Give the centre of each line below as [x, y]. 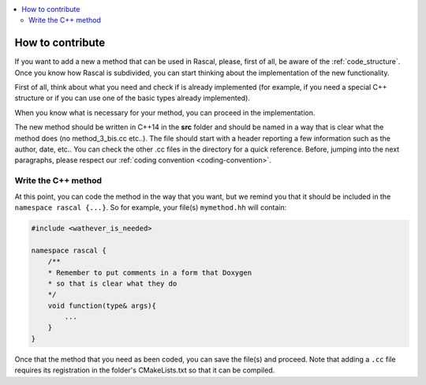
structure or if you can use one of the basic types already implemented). [132, 98]
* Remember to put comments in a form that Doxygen [150, 273]
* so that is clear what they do [112, 283]
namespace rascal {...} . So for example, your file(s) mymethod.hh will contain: [151, 207]
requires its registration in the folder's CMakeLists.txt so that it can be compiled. [145, 370]
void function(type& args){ [102, 305]
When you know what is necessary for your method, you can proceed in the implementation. [165, 112]
